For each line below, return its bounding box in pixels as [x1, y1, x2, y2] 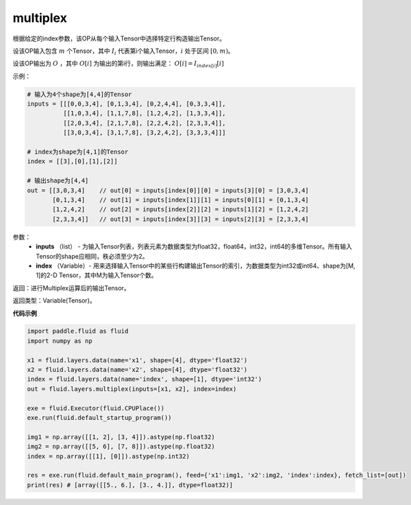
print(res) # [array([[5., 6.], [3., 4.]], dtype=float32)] [27, 481, 234, 489]
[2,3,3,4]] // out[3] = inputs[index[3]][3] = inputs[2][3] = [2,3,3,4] [52, 215, 310, 223]
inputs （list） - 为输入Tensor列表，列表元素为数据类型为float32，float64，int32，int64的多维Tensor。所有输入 [36, 242, 353, 250]
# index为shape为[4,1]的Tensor [27, 148, 129, 156]
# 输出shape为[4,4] [27, 177, 89, 185]
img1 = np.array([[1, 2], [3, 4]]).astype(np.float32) [27, 433, 215, 441]
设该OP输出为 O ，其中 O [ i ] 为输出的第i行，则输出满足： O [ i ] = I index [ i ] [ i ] [12, 59, 224, 69]
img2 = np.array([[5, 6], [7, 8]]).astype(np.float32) [27, 443, 215, 451]
